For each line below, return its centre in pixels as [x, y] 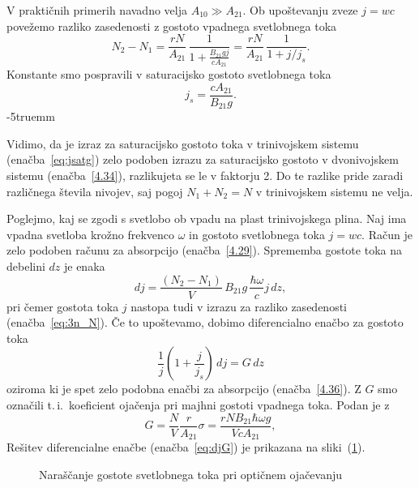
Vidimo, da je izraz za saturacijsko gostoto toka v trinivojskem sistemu [183, 143]
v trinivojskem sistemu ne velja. [334, 191]
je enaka [84, 265]
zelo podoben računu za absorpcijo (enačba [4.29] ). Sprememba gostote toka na [204, 250]
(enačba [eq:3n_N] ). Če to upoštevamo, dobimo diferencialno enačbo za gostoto [205, 322]
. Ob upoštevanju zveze [300, 10]
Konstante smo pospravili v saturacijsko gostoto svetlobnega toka [169, 74]
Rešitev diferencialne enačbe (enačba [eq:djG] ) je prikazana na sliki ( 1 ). [186, 447]
